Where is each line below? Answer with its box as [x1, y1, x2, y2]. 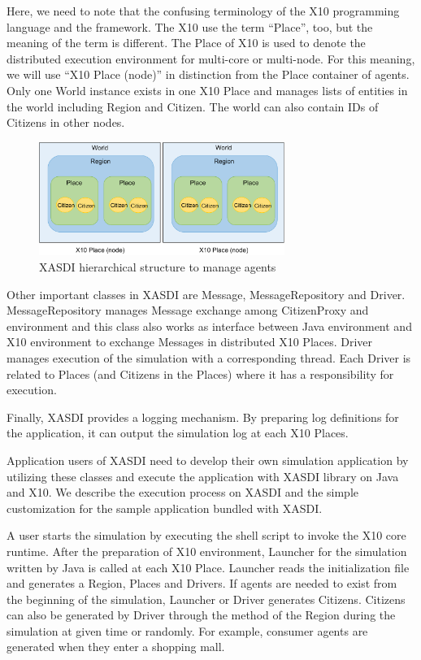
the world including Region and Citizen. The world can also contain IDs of [7, 98, 379, 115]
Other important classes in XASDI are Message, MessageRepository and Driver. [7, 285, 406, 302]
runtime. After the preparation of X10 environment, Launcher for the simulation [7, 542, 407, 559]
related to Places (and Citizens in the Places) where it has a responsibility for [7, 365, 394, 382]
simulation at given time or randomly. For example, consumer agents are [7, 622, 368, 639]
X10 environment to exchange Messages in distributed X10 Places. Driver [7, 333, 373, 350]
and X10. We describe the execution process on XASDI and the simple [7, 484, 359, 501]
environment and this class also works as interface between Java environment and [7, 317, 412, 334]
